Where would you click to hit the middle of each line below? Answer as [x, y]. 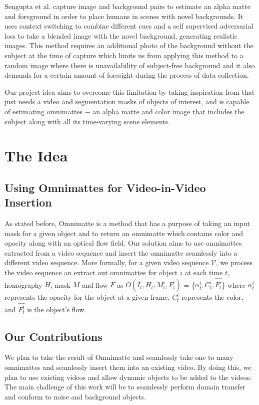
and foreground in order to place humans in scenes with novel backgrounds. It [124, 16]
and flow [95, 284]
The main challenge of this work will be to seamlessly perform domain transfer [125, 387]
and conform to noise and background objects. [75, 396]
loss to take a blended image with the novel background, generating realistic [121, 35]
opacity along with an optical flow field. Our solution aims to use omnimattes [123, 243]
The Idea [36, 156]
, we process [234, 262]
